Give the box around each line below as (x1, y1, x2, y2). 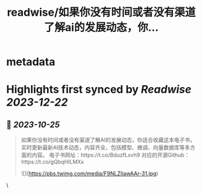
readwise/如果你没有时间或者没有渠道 (7, 5, 196, 19)
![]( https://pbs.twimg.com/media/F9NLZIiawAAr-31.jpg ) (21, 170, 159, 177)
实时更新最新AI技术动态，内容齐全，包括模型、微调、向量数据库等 (21, 144, 185, 151)
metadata (6, 55, 55, 69)
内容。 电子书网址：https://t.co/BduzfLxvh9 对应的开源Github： (31, 152, 190, 159)
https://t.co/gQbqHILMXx (21, 158, 84, 166)
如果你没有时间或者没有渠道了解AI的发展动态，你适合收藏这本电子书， (21, 137, 196, 144)
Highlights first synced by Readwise (6, 83, 192, 97)
